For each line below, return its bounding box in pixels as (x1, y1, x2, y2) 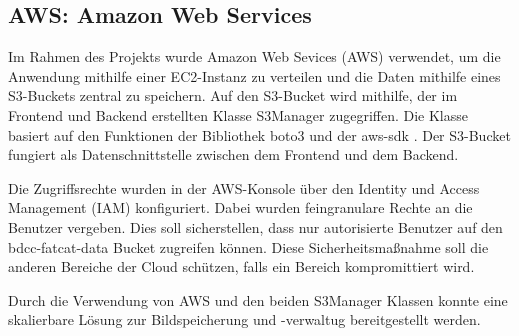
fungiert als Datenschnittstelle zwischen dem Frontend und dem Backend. (8, 144, 459, 165)
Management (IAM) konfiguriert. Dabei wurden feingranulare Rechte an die (8, 197, 473, 218)
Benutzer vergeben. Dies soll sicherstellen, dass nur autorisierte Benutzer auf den (8, 216, 503, 237)
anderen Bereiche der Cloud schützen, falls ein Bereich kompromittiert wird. (8, 256, 475, 277)
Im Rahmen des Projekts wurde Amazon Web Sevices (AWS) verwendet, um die (8, 46, 501, 67)
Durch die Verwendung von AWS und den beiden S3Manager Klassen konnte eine (8, 289, 508, 310)
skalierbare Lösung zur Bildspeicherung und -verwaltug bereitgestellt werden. (8, 309, 481, 330)
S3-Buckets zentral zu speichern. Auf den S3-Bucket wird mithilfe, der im (8, 85, 458, 106)
